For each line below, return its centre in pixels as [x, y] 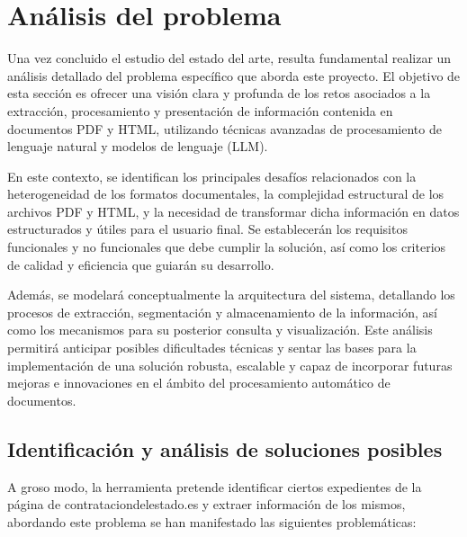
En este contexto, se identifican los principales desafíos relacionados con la [212, 176]
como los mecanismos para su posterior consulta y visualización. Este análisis [220, 330]
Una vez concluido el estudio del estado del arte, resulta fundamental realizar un [229, 58]
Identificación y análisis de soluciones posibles [225, 448]
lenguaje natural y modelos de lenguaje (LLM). [138, 146]
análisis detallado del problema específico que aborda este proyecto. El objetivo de [234, 75]
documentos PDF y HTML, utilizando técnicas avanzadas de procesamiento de [225, 128]
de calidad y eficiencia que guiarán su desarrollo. [141, 264]
